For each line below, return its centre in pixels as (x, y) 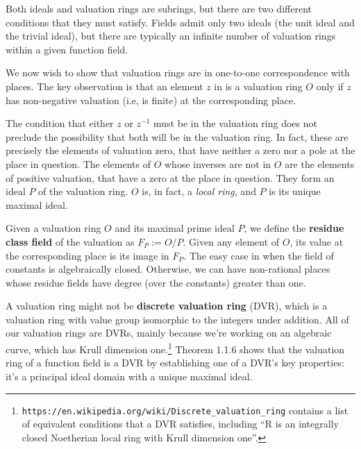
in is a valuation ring (258, 86)
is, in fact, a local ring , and (199, 191)
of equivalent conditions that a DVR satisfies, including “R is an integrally (180, 424)
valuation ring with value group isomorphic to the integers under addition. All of (177, 319)
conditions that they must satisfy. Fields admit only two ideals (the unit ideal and (180, 22)
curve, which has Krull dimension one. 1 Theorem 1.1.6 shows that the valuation (175, 348)
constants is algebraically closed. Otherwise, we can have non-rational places (168, 269)
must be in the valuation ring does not (235, 123)
